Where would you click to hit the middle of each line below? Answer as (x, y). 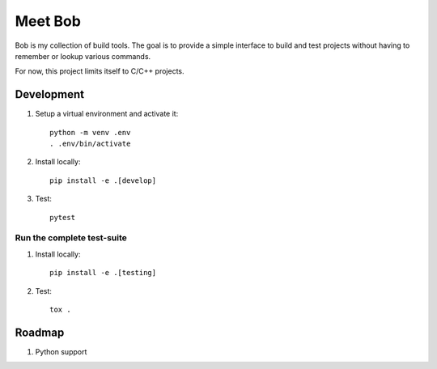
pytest (63, 217)
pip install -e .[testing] (103, 273)
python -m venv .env (90, 132)
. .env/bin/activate (90, 144)
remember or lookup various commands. (83, 56)
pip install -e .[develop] (103, 180)
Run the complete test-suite (71, 238)
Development (50, 94)
